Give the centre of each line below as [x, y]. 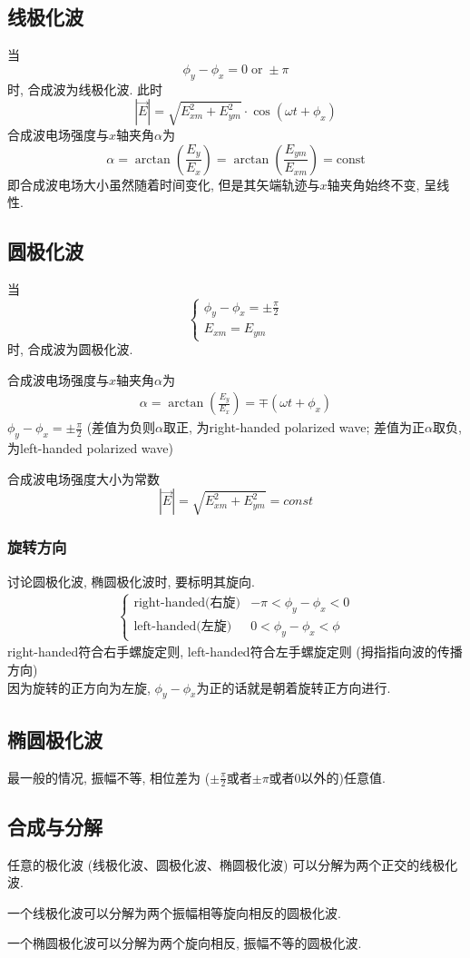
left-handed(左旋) [183, 627]
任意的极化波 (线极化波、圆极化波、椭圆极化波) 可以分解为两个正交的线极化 [233, 864]
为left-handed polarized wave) [90, 448]
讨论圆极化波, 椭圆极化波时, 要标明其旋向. [131, 581]
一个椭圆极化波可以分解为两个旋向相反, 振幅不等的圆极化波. [185, 943]
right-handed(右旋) [187, 603]
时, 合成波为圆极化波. [70, 349]
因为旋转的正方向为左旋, [79, 687]
